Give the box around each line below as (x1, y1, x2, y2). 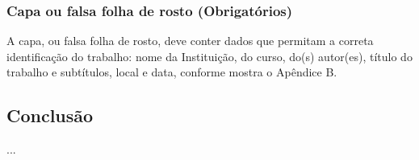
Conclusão (6, 103, 94, 128)
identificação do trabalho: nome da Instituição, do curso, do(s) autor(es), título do (6, 47, 413, 64)
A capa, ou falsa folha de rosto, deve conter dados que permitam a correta (6, 32, 374, 49)
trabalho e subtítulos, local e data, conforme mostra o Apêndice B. (6, 64, 337, 80)
